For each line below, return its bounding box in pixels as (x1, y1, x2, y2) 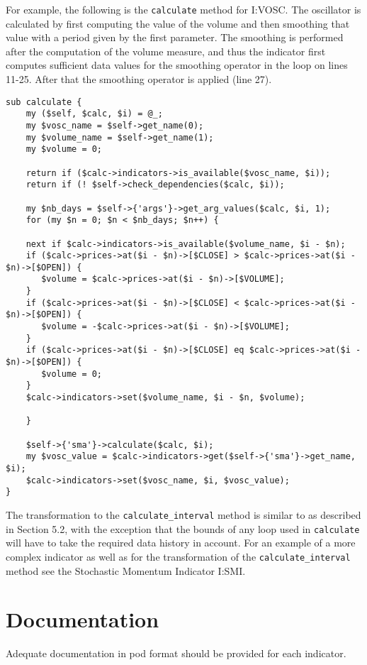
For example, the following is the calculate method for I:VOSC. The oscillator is (6, 2, 361, 16)
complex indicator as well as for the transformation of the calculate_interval (6, 549, 351, 564)
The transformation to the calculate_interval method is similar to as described (6, 507, 361, 522)
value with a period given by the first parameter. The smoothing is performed (6, 30, 344, 45)
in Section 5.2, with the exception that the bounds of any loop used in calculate (6, 521, 360, 536)
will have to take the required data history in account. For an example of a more (6, 535, 356, 550)
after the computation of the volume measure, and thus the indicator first (6, 43, 326, 58)
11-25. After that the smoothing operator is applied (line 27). (6, 72, 272, 87)
